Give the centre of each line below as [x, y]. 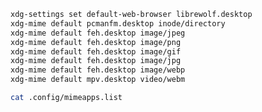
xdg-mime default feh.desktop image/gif [96, 51]
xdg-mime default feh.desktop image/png [96, 42]
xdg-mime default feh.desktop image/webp [98, 70]
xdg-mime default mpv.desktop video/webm [98, 80]
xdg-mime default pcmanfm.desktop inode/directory [118, 23]
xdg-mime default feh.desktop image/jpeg [98, 33]
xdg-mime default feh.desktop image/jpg [96, 61]
